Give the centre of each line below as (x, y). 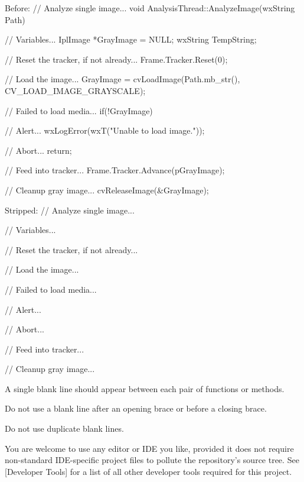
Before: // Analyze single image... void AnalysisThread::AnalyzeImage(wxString (150, 8)
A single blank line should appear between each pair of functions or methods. (145, 388)
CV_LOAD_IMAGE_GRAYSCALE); (75, 90)
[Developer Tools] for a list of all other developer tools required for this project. (148, 471)
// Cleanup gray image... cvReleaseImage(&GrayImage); (107, 190)
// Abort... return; (38, 150)
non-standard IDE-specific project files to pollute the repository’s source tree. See (152, 460)
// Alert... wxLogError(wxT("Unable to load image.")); (105, 130)
